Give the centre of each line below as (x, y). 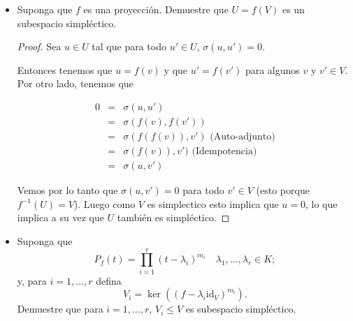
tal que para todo (129, 46)
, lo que (321, 203)
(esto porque (283, 190)
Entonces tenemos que (65, 69)
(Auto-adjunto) (243, 137)
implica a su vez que (60, 217)
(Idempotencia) (224, 152)
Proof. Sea (39, 46)
